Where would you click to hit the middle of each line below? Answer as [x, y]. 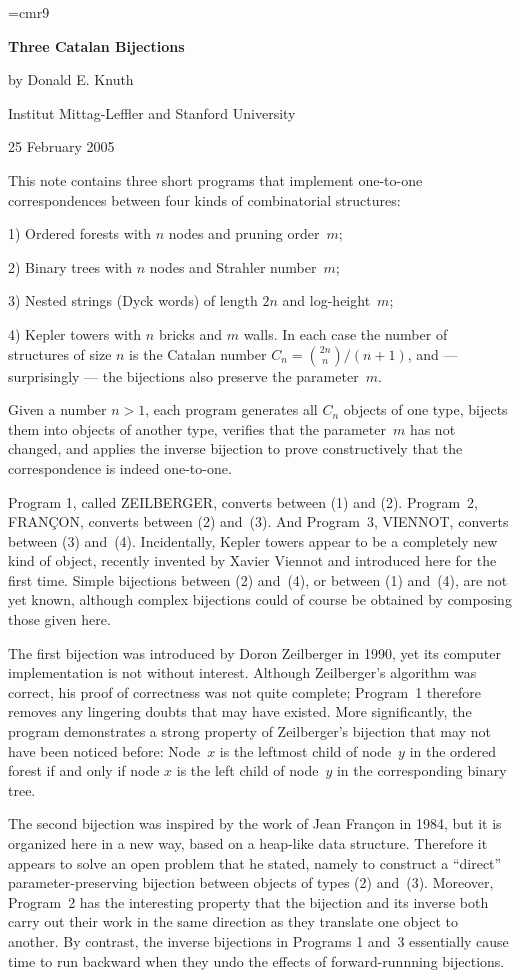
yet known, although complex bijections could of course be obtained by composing [260, 599]
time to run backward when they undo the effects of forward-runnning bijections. [256, 960]
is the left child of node [247, 770]
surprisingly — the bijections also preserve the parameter [183, 375]
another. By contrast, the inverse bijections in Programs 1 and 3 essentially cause [258, 940]
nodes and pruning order [244, 233]
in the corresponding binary [421, 770]
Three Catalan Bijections [96, 45]
